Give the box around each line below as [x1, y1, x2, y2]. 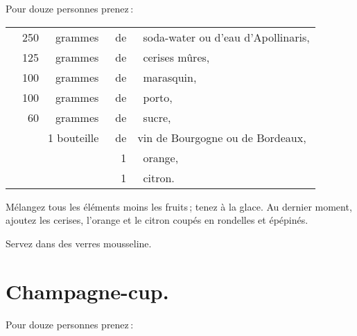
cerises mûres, [143, 48, 210, 65]
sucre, [143, 109, 171, 125]
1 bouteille [48, 129, 99, 145]
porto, [143, 89, 173, 105]
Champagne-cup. [6, 276, 169, 305]
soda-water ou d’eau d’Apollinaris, [143, 28, 310, 45]
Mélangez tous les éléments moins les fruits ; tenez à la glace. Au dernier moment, [6, 199, 352, 213]
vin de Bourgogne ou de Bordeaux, [137, 129, 306, 145]
